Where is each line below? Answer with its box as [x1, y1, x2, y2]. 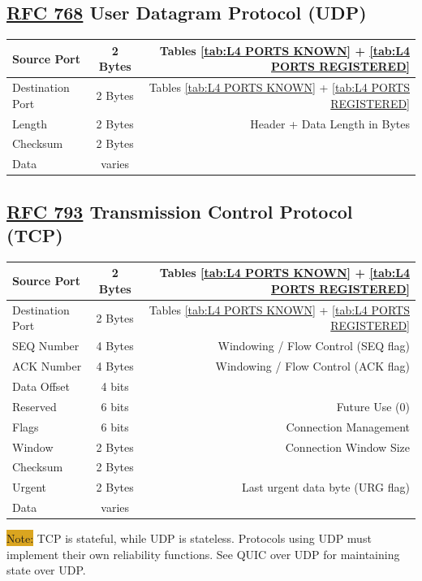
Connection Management [286, 418, 410, 435]
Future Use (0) [336, 397, 410, 414]
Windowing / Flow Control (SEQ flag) [217, 337, 410, 354]
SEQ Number [12, 337, 80, 354]
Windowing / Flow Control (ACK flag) [215, 358, 410, 375]
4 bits [101, 378, 129, 395]
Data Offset [12, 378, 71, 395]
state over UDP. [6, 561, 86, 579]
